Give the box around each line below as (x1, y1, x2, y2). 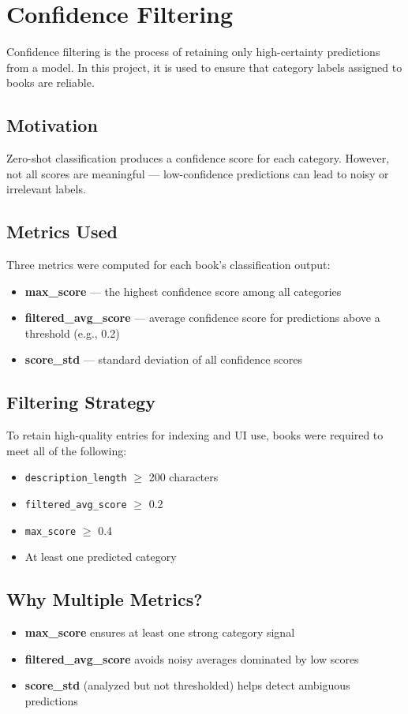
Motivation (6, 113, 98, 137)
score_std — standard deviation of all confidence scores (24, 351, 302, 368)
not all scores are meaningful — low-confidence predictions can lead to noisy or (6, 165, 389, 181)
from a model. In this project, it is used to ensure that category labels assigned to (6, 58, 402, 75)
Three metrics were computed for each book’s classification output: (6, 256, 331, 273)
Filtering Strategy (6, 390, 156, 414)
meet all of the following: (6, 442, 127, 458)
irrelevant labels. (6, 181, 86, 197)
